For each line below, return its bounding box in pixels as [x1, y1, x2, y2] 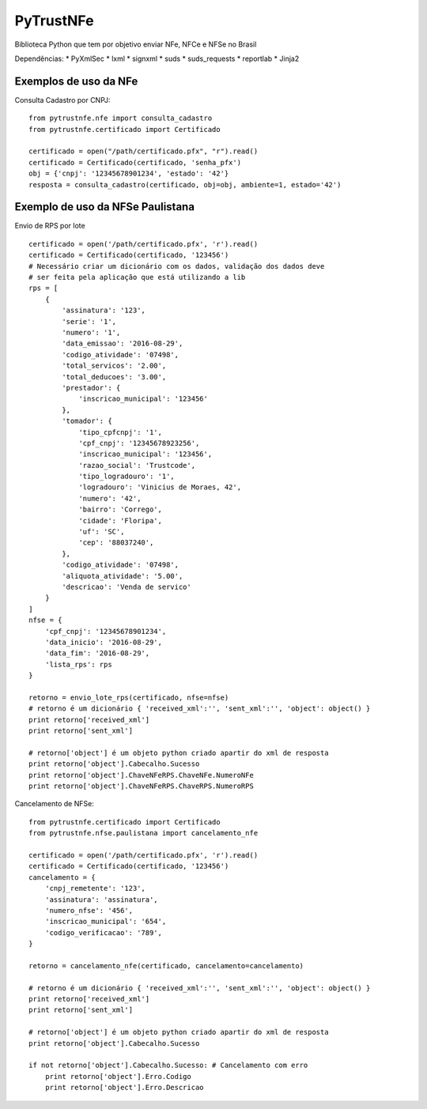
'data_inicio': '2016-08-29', [44, 637, 162, 647]
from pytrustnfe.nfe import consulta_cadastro [28, 114, 213, 123]
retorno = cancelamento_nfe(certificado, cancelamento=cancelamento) [28, 961, 304, 970]
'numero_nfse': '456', [44, 906, 134, 915]
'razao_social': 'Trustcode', [78, 461, 196, 470]
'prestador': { [62, 383, 121, 392]
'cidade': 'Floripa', [78, 516, 162, 525]
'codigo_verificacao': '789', [44, 928, 162, 937]
